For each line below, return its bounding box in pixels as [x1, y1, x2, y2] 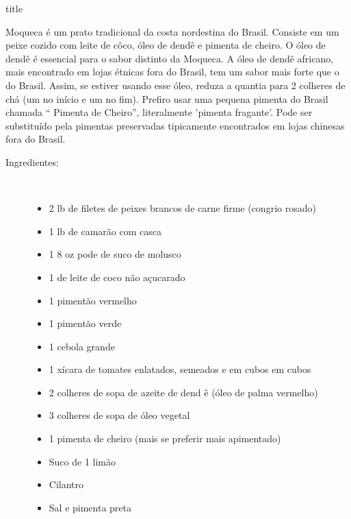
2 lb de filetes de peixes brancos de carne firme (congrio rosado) [49, 201, 316, 215]
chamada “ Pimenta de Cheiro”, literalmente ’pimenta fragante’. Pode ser [5, 105, 313, 119]
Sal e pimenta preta [49, 500, 132, 514]
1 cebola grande [49, 339, 115, 353]
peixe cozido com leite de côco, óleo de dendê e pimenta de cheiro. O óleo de [5, 38, 326, 52]
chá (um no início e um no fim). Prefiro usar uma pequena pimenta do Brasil [5, 91, 328, 106]
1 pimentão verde [49, 316, 122, 330]
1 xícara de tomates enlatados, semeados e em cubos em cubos [49, 362, 311, 376]
